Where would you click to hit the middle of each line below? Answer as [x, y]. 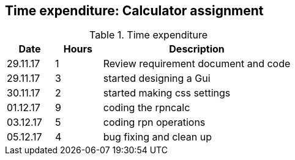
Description [197, 49]
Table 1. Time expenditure [149, 35]
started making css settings [167, 93]
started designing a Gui [157, 78]
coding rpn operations [154, 122]
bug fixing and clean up [157, 137]
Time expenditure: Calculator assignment [134, 11]
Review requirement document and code [197, 64]
